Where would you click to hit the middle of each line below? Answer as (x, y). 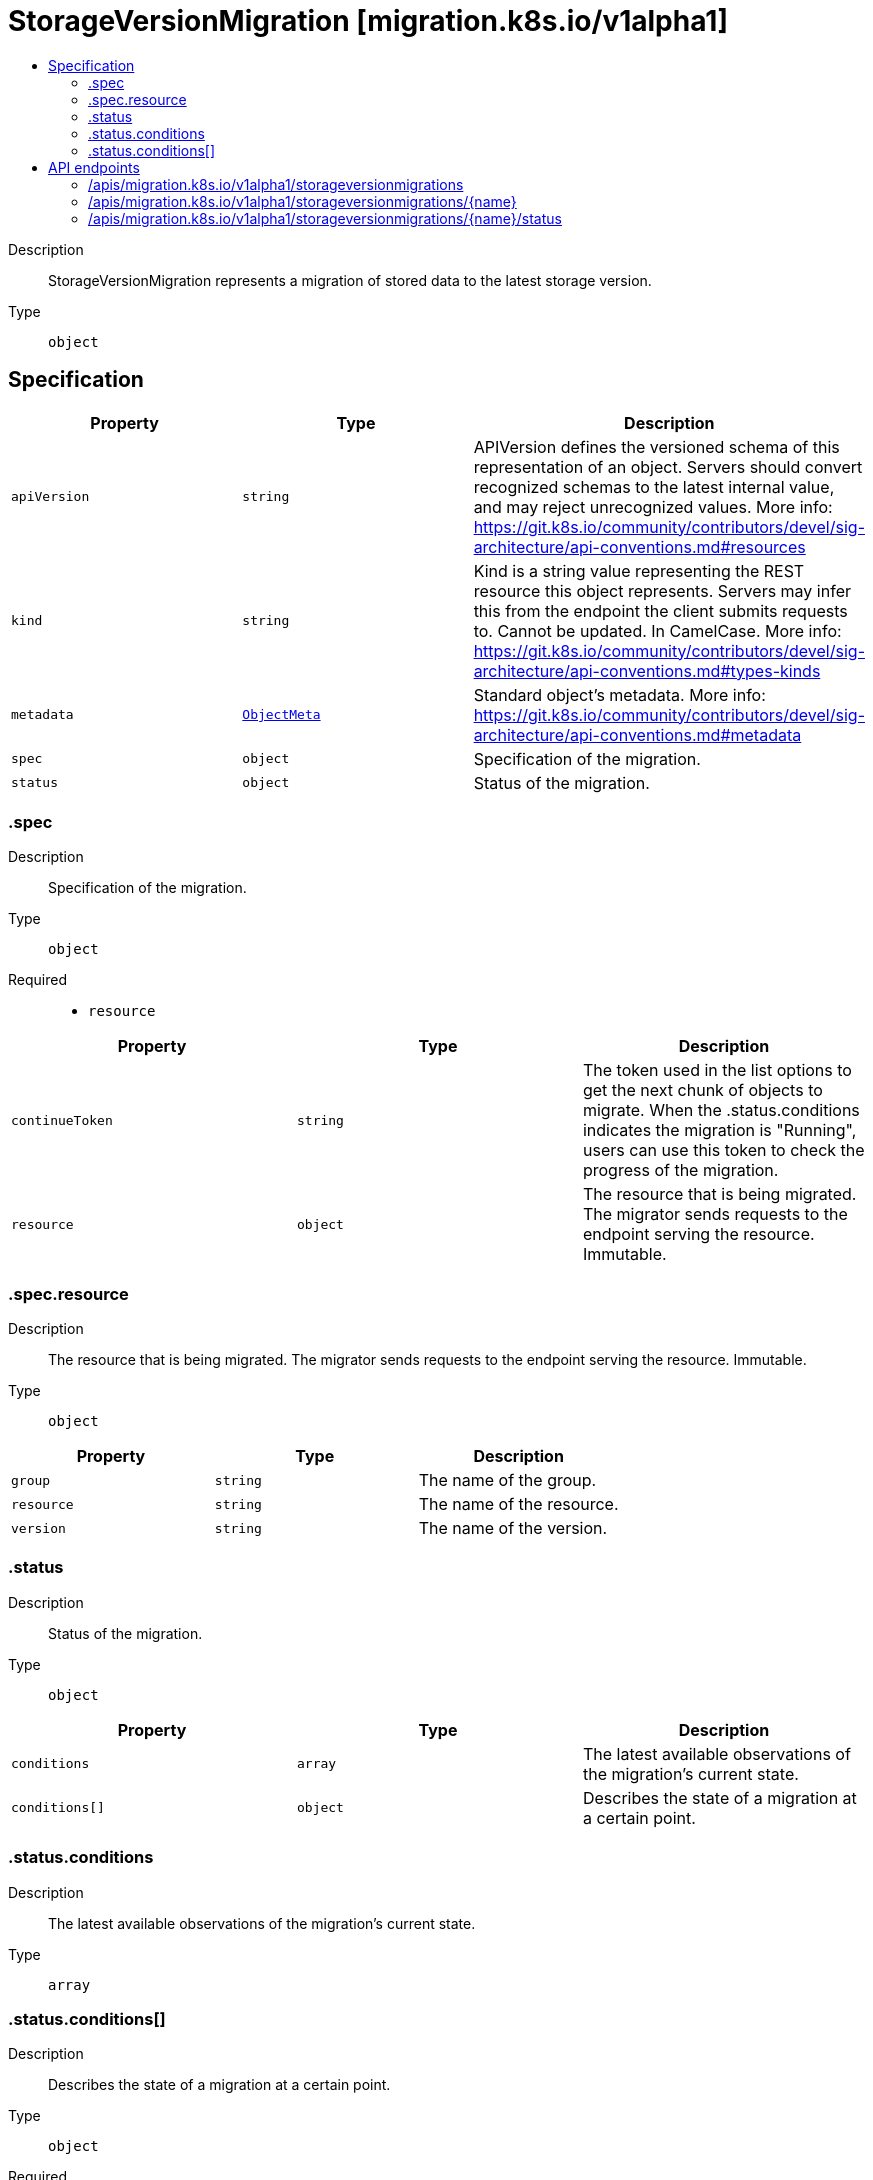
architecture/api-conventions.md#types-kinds (647, 670)
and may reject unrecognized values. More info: (653, 506)
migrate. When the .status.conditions (721, 1110)
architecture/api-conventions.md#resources (639, 546)
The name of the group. (507, 1480)
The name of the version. (513, 1528)
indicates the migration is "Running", (719, 1130)
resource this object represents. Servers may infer (662, 590)
